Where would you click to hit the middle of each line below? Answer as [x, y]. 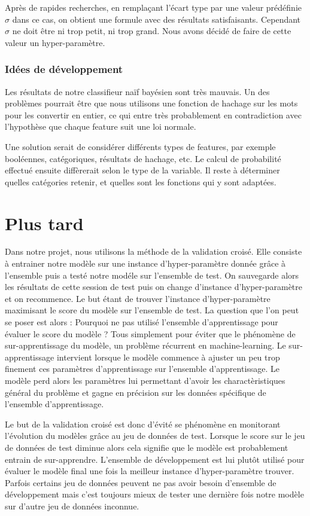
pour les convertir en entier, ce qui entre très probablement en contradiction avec [153, 115]
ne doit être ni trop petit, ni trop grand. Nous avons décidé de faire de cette [152, 31]
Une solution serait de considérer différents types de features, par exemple [140, 146]
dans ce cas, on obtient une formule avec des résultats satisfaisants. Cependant [156, 19]
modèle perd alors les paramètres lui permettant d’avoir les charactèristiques [145, 380]
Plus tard [44, 223]
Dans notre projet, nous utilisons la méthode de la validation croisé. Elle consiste [154, 251]
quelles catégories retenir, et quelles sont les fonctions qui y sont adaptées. [141, 181]
